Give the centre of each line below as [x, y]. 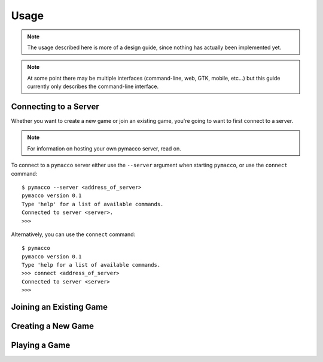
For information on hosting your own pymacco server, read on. [104, 148]
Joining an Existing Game [59, 307]
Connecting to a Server [55, 106]
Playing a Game [41, 346]
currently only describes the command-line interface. [93, 86]
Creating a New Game [53, 326]
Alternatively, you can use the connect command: [73, 234]
